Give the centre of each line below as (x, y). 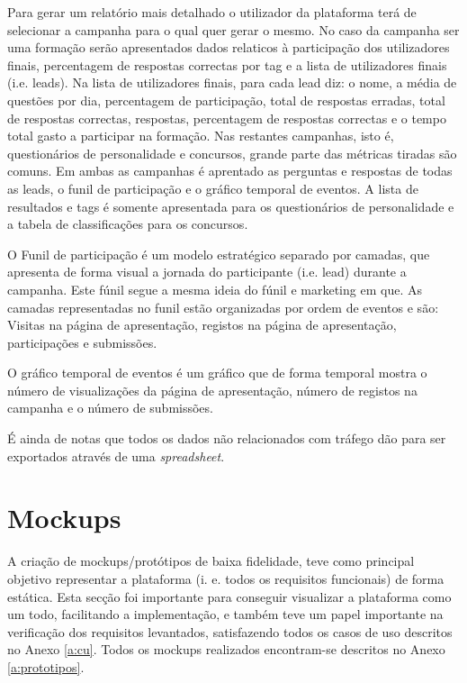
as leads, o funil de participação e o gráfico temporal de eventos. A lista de (213, 188)
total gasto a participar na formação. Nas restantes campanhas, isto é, (201, 136)
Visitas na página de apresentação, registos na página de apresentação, (202, 325)
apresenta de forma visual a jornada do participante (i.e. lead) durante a (207, 272)
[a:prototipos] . (46, 666)
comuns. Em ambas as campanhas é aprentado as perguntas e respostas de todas (230, 171)
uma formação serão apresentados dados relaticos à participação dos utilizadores (229, 47)
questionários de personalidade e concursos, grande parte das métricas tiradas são (232, 153)
